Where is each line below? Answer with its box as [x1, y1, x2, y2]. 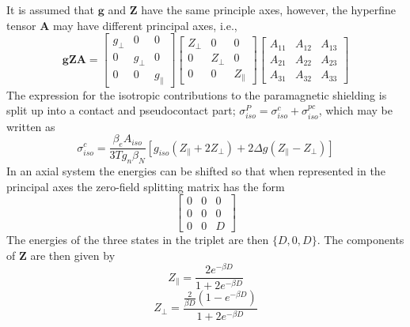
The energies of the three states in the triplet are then [6, 231, 269, 248]
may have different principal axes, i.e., [52, 17, 237, 33]
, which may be [318, 102, 393, 118]
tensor [6, 17, 36, 33]
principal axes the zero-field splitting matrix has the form [6, 178, 285, 194]
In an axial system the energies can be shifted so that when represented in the [6, 162, 385, 179]
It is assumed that [6, 2, 95, 17]
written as [6, 118, 55, 134]
